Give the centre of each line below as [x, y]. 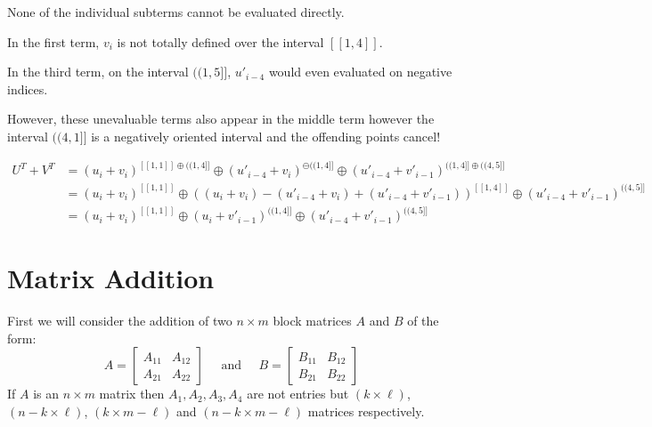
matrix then [132, 394]
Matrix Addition [111, 278]
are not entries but [298, 394]
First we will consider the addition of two [120, 321]
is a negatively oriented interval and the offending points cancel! [266, 136]
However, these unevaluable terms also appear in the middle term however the [221, 119]
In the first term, [53, 41]
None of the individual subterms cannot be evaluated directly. [176, 12]
